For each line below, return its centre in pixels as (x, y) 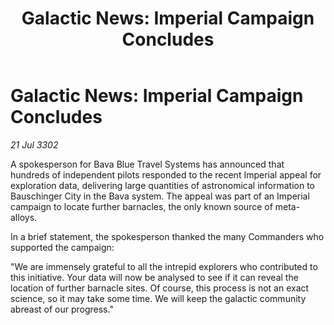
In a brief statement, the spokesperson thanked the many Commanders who (167, 236)
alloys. (24, 217)
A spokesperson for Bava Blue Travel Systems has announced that (147, 164)
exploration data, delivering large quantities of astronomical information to (162, 185)
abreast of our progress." (62, 309)
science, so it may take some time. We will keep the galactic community (158, 298)
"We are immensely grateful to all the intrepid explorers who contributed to (164, 266)
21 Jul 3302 (34, 144)
